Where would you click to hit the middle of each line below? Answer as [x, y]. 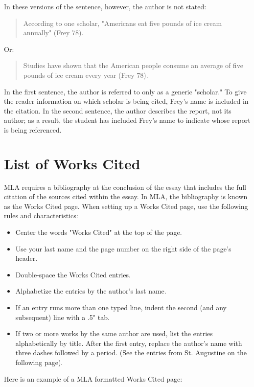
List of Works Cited [72, 163]
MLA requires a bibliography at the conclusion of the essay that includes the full [125, 187]
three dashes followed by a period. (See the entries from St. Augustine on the [131, 353]
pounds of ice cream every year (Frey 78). [86, 75]
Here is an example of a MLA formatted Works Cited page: [93, 378]
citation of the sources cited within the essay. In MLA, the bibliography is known [126, 196]
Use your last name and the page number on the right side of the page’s [123, 248]
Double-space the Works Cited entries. [73, 274]
